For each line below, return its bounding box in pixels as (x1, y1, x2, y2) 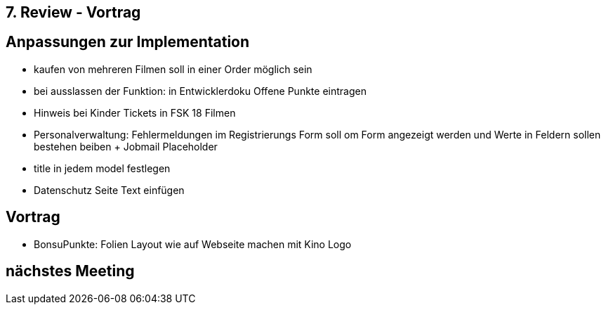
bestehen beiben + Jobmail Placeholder (34, 140, 218, 153)
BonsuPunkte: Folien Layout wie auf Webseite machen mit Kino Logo (34, 238, 352, 250)
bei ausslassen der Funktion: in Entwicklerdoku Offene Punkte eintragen (34, 84, 367, 97)
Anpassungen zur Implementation (6, 33, 250, 51)
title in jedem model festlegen (34, 162, 171, 174)
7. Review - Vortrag (6, 4, 141, 21)
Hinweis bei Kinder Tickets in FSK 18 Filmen (34, 106, 236, 119)
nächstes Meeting (6, 262, 135, 280)
